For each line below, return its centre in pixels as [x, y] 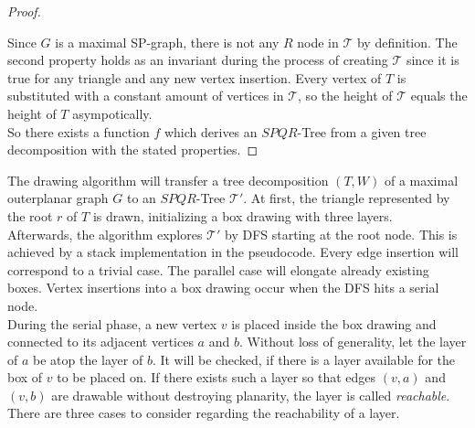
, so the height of [345, 96]
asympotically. [112, 113]
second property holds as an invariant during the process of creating [198, 60]
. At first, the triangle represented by [347, 198]
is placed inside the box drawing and [334, 323]
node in [318, 42]
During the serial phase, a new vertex [112, 323]
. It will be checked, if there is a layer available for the [304, 359]
